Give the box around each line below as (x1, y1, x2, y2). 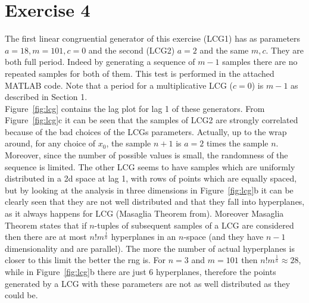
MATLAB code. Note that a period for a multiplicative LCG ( (5, 79, 233, 91)
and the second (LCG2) (88, 43, 175, 56)
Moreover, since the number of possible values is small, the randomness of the (5, 149, 288, 161)
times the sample (206, 137, 269, 149)
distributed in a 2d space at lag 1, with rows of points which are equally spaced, (5, 172, 297, 185)
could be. (5, 289, 38, 301)
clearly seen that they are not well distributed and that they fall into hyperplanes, (5, 195, 305, 208)
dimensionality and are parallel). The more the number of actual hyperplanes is (5, 242, 295, 254)
